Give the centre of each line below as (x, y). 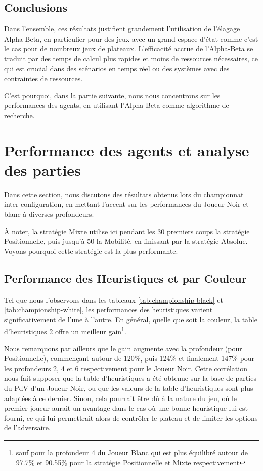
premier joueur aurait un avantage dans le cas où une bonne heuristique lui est (126, 408)
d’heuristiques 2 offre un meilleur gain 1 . (65, 331)
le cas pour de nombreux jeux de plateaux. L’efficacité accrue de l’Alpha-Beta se (129, 48)
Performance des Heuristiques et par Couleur (125, 278)
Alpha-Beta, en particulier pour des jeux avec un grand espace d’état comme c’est (131, 38)
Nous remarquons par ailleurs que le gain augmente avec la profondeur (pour (123, 348)
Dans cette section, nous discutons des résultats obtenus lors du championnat (124, 194)
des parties (42, 170)
